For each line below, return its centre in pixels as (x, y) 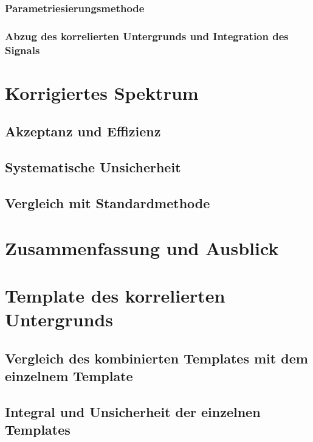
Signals (22, 50)
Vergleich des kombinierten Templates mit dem (156, 358)
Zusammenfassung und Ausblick (142, 247)
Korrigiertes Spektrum (102, 92)
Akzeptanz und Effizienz (83, 131)
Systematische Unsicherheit (93, 167)
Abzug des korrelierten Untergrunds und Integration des (147, 36)
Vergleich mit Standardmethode (108, 202)
